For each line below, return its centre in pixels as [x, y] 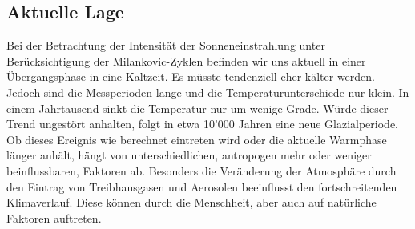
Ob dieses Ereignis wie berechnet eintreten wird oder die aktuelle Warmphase [197, 139]
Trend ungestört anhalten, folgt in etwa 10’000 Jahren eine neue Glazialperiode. [203, 124]
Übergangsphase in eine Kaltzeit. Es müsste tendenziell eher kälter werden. [191, 76]
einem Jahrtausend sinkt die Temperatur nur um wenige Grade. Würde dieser [197, 108]
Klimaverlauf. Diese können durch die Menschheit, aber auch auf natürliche [191, 202]
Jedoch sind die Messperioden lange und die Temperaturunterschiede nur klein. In [208, 92]
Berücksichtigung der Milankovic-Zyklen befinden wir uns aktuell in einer [186, 60]
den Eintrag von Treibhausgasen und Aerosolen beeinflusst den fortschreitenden [202, 186]
